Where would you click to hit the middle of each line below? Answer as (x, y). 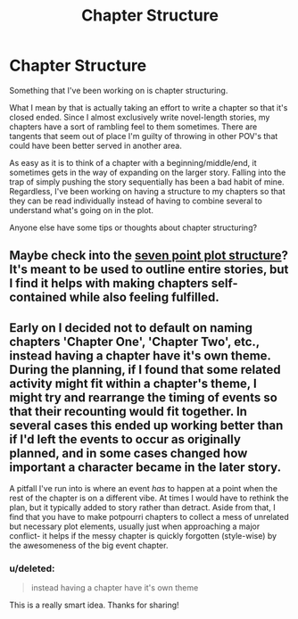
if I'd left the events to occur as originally (125, 439)
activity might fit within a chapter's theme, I (133, 383)
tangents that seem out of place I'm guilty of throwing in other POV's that (144, 136)
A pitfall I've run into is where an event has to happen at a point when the (144, 489)
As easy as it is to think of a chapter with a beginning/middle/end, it (133, 162)
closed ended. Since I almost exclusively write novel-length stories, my (140, 117)
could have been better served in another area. (96, 145)
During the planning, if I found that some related (145, 370)
